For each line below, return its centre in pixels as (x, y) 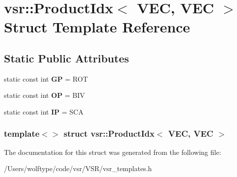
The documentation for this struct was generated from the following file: (113, 152)
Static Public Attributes (66, 58)
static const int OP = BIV (44, 95)
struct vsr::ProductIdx (109, 133)
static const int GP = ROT (46, 78)
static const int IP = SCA (44, 111)
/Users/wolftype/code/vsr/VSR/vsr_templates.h (78, 168)
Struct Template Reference (97, 27)
